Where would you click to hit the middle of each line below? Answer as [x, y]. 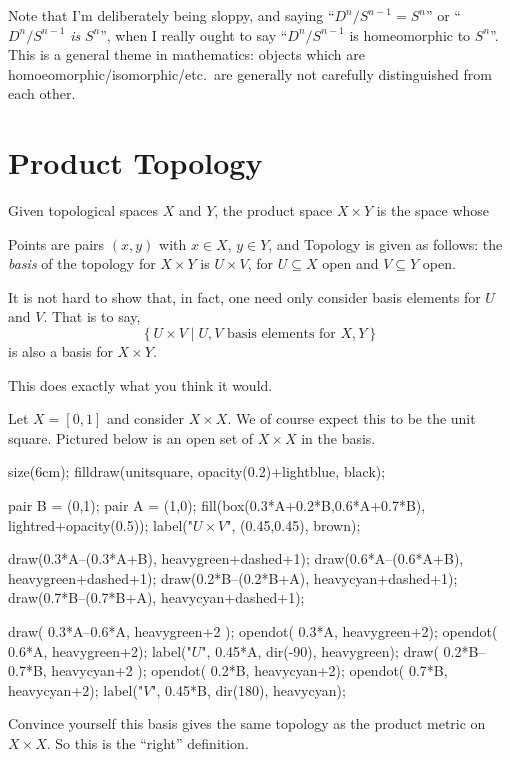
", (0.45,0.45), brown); [293, 524]
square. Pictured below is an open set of [131, 437]
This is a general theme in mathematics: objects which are [186, 54]
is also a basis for [60, 351]
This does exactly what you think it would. [140, 384]
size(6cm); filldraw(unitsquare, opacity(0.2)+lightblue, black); [197, 471]
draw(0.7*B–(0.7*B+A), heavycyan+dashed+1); [156, 597]
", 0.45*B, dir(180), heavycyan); [248, 689]
